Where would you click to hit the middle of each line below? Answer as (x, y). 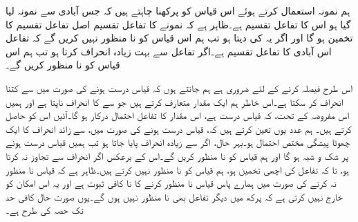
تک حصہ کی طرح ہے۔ (45, 210)
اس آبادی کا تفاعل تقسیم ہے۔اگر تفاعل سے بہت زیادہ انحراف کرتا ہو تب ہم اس (169, 51)
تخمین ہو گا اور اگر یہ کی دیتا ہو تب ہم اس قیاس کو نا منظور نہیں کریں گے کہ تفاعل (179, 38)
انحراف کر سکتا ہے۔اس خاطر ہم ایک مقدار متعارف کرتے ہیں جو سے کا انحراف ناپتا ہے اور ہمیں (175, 101)
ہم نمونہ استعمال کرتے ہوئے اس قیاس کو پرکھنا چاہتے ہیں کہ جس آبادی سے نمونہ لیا (178, 10)
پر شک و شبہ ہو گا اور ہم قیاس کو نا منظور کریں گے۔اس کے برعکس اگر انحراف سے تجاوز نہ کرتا (177, 155)
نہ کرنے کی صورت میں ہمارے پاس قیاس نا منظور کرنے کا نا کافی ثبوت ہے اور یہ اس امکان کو (171, 183)
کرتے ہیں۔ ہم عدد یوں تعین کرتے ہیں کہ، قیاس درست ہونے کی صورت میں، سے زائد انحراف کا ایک (179, 128)
